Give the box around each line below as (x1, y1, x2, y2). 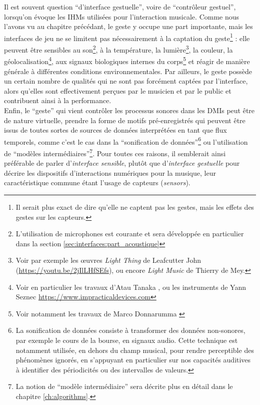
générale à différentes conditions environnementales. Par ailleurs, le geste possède (4, 66, 252, 76)
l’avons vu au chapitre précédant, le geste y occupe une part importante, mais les (4, 21, 253, 32)
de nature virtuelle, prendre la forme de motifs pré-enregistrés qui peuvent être (4, 115, 245, 125)
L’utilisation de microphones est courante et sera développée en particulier (15, 228, 244, 239)
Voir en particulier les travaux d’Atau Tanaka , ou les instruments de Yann (15, 281, 246, 292)
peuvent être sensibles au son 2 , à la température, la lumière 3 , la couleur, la (4, 43, 233, 55)
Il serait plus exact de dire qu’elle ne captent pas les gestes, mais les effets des (15, 201, 254, 212)
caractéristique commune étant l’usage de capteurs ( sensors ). (4, 177, 190, 188)
